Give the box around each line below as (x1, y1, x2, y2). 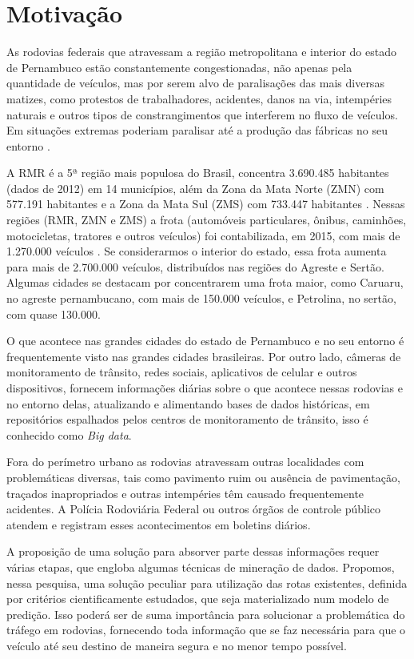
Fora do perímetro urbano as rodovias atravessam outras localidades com (6, 453, 364, 470)
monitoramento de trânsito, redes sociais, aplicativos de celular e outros (6, 364, 357, 380)
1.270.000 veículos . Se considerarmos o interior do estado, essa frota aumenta (6, 243, 387, 259)
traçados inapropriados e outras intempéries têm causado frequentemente (6, 484, 364, 501)
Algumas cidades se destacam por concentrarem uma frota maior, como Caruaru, (6, 274, 404, 291)
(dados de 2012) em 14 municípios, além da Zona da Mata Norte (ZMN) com (6, 179, 384, 196)
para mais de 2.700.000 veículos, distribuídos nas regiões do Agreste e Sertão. (6, 258, 384, 275)
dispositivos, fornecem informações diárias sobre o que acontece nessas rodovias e (6, 380, 403, 396)
